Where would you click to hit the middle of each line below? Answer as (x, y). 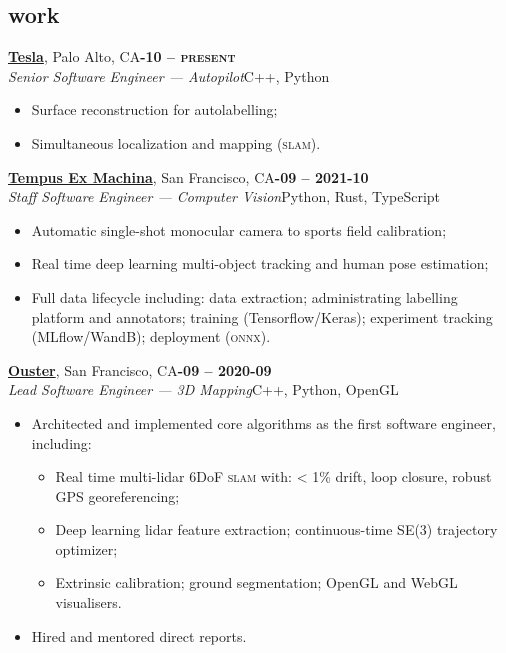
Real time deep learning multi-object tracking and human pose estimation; (260, 263)
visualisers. (88, 602)
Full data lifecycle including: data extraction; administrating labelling (244, 296)
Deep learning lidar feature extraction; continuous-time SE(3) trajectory (276, 529)
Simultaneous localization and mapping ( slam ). (176, 142)
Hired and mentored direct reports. (139, 635)
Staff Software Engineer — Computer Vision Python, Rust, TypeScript (224, 196)
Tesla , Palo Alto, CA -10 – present (122, 56)
